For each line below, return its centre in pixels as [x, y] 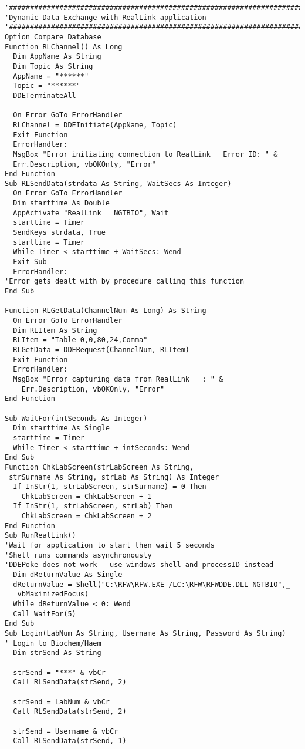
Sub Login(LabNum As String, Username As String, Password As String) [145, 633]
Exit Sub [30, 262]
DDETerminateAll [45, 95]
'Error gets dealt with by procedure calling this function [125, 281]
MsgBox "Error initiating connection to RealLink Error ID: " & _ [150, 154]
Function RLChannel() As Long [64, 47]
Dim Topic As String [53, 66]
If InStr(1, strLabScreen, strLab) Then [93, 506]
